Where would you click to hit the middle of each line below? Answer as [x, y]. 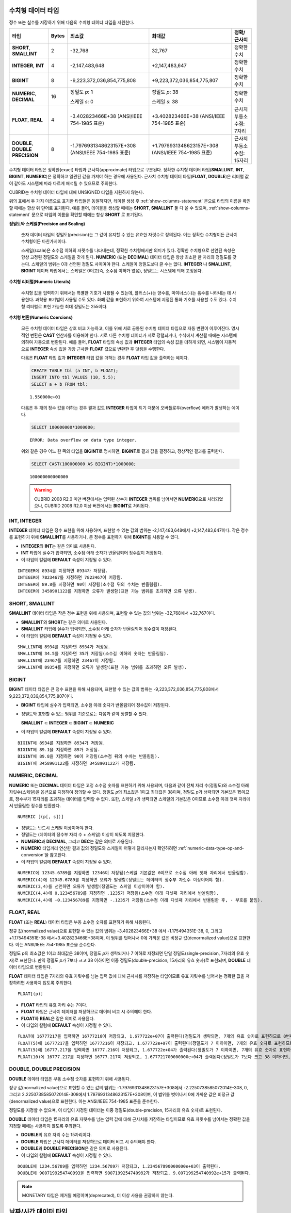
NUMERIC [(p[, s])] [41, 817]
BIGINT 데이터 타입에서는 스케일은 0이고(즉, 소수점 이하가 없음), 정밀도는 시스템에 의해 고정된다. [112, 270]
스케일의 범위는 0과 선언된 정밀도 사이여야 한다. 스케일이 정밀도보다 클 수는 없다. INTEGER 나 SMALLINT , [131, 264]
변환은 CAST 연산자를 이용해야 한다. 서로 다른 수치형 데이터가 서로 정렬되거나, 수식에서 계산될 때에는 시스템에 [133, 335]
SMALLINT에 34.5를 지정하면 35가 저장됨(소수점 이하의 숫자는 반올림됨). [93, 654]
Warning [43, 490]
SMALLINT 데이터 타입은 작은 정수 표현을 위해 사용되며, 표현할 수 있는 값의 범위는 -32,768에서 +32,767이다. [112, 613]
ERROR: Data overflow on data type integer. [84, 440]
